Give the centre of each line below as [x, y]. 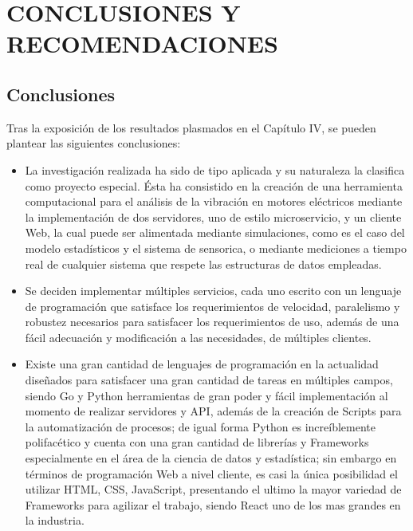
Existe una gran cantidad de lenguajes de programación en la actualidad [202, 364]
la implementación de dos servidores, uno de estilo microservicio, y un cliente [213, 216]
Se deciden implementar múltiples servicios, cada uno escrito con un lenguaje [213, 291]
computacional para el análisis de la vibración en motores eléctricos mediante [214, 201]
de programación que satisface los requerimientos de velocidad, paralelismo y [212, 306]
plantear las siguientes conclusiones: [94, 143]
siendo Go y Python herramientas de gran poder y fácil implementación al [206, 395]
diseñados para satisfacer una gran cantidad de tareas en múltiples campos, [209, 380]
